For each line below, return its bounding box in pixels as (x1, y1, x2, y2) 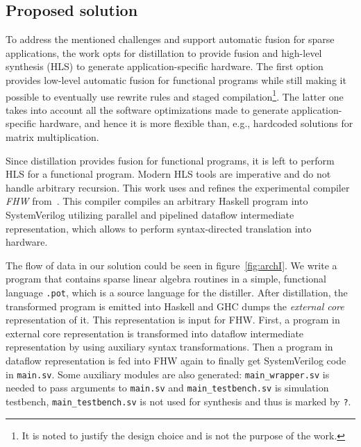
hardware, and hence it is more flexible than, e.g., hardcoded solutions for (39, 116, 353, 130)
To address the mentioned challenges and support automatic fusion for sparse (6, 32, 335, 47)
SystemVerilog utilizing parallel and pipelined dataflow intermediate (6, 207, 294, 221)
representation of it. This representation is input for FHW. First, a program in (6, 312, 340, 327)
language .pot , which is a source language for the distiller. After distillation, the (6, 285, 348, 299)
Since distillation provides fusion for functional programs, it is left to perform (6, 153, 335, 167)
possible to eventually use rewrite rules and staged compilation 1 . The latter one (6, 87, 344, 103)
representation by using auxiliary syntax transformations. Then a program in (6, 339, 333, 354)
